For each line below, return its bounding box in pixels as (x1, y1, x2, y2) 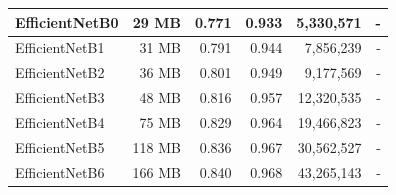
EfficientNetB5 (15, 136, 105, 157)
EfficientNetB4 (15, 111, 105, 132)
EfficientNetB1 (15, 37, 105, 58)
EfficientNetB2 (15, 62, 105, 83)
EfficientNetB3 (15, 87, 105, 108)
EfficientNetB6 (15, 161, 105, 182)
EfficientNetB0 (15, 11, 119, 32)
